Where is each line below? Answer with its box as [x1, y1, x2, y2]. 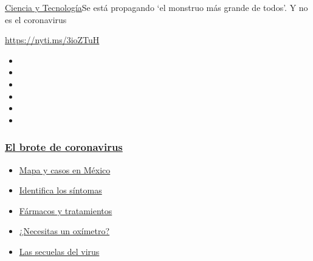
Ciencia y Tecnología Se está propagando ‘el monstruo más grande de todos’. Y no [5, 1, 308, 13]
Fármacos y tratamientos [19, 204, 112, 217]
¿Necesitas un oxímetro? [19, 224, 110, 237]
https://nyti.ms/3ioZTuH [5, 33, 100, 46]
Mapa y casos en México [19, 163, 111, 176]
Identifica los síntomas [19, 184, 102, 197]
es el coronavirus [5, 13, 67, 26]
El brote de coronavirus [5, 139, 123, 155]
